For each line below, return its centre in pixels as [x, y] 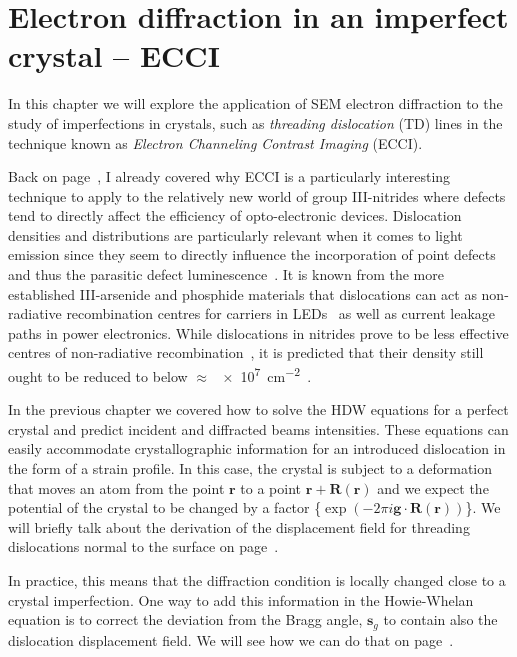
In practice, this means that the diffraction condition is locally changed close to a [257, 580]
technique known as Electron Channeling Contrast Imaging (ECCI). [215, 142]
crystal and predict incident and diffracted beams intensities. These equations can [258, 428]
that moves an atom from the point [116, 487]
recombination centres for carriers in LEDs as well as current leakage [281, 313]
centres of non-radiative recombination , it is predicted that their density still [246, 352]
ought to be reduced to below [98, 375]
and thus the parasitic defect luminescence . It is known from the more [226, 274]
